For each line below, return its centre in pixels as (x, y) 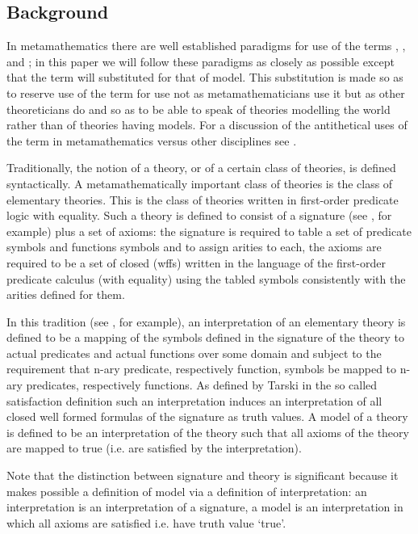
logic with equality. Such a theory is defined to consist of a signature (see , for (199, 215)
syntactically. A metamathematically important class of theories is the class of (200, 183)
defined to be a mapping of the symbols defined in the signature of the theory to (206, 337)
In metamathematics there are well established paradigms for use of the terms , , (206, 46)
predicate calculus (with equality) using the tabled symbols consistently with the (206, 278)
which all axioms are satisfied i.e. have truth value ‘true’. (146, 522)
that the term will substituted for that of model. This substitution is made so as (205, 77)
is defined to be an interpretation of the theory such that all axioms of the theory (208, 432)
